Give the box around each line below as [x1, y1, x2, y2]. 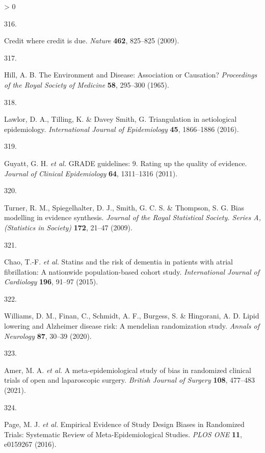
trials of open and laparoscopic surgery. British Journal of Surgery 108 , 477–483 [4, 375, 255, 385]
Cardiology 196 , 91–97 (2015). [4, 276, 98, 287]
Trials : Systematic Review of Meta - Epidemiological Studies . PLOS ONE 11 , [4, 429, 242, 439]
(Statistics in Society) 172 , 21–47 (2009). [4, 222, 132, 232]
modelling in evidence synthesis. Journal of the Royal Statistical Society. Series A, [4, 212, 261, 223]
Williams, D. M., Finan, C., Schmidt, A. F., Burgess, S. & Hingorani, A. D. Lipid [4, 310, 259, 321]
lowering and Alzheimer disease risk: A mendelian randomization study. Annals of [4, 321, 260, 331]
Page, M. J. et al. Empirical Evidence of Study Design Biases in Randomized [4, 419, 245, 430]
